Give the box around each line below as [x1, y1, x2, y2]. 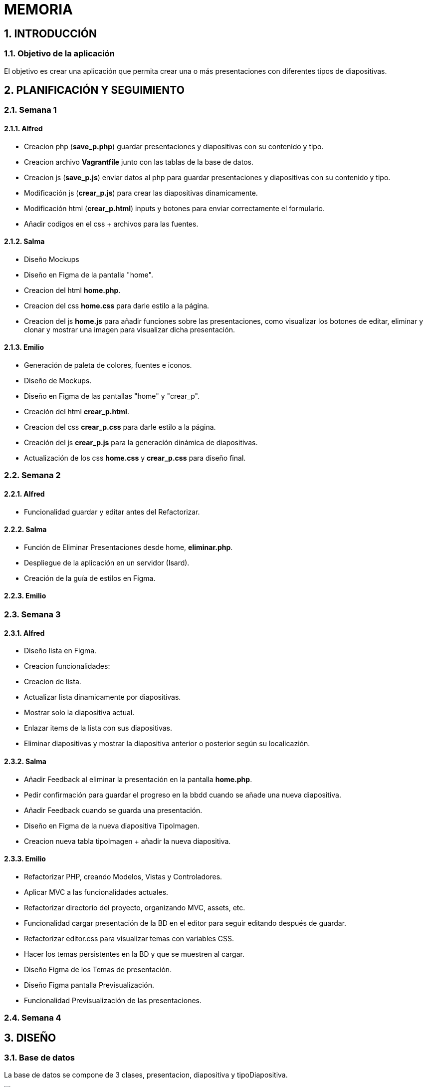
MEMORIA [4, 1, 73, 18]
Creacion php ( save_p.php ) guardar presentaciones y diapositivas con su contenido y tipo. [24, 142, 324, 151]
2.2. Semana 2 [4, 470, 61, 481]
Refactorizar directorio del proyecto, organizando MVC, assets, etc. [24, 903, 245, 912]
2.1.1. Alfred [4, 124, 43, 133]
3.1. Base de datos [4, 1052, 75, 1063]
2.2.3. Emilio [4, 591, 46, 600]
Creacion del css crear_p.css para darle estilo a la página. [24, 423, 216, 432]
